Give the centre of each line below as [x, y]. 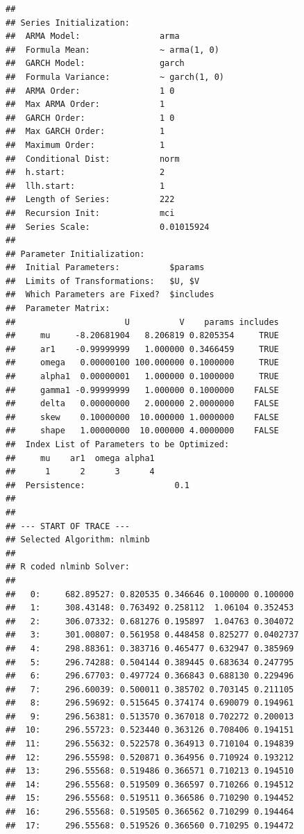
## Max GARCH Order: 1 [85, 132]
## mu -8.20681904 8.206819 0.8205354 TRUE [142, 336]
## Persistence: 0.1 [98, 485]
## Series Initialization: [68, 23]
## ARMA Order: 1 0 [90, 91]
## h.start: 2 [85, 173]
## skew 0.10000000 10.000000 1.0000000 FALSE [142, 417]
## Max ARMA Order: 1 [85, 105]
